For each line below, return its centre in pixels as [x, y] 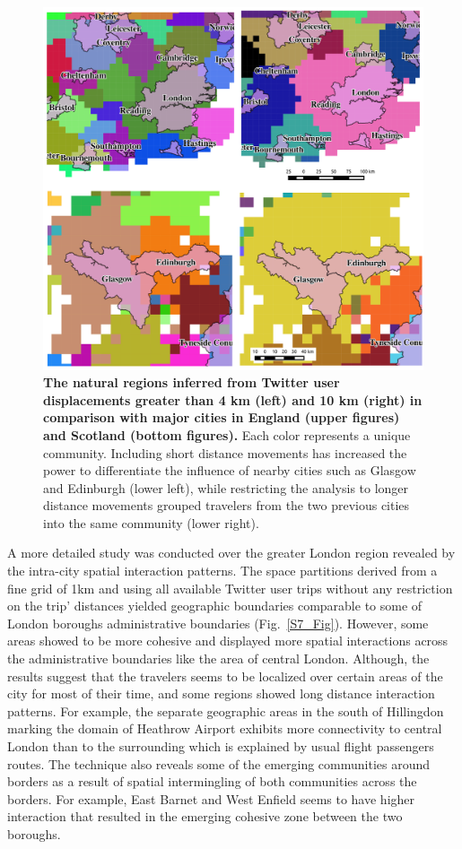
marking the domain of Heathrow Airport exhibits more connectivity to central [225, 728]
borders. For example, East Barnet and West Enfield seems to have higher [211, 798]
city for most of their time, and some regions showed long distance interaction [221, 693]
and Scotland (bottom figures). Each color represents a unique [227, 434]
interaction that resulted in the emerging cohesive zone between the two [205, 816]
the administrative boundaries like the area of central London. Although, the [218, 658]
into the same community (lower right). [151, 522]
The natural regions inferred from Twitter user [192, 382]
